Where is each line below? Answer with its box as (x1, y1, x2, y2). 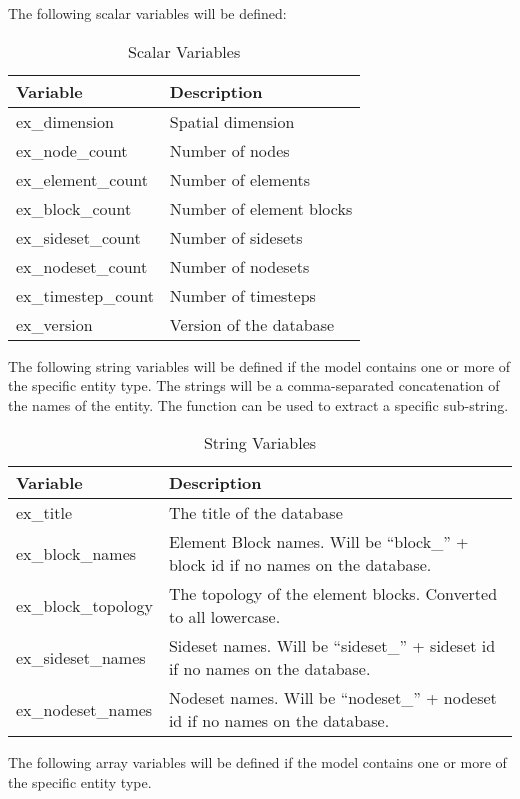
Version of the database (169, 312, 335, 336)
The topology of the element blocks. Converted (168, 582, 498, 606)
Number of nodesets (169, 254, 310, 278)
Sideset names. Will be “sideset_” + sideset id (168, 634, 496, 658)
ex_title (16, 501, 73, 525)
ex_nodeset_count (16, 254, 148, 278)
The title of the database (168, 501, 343, 525)
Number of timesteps (169, 283, 316, 307)
